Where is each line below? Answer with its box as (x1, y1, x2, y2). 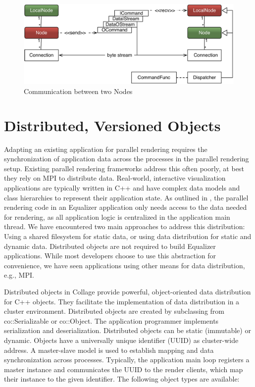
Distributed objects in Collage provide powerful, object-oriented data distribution (4, 286, 251, 296)
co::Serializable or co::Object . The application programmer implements (4, 315, 219, 326)
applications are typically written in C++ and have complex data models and (4, 183, 240, 193)
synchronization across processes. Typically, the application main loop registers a (4, 354, 250, 365)
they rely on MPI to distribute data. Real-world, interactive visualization (4, 173, 226, 183)
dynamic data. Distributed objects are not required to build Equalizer (4, 241, 216, 251)
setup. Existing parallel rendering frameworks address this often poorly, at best (4, 163, 244, 173)
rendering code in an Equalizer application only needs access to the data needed (4, 202, 247, 212)
